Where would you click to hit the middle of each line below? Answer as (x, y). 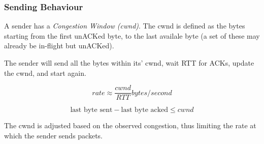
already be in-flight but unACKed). (59, 46)
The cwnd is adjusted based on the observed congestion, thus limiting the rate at (130, 125)
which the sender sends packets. (53, 135)
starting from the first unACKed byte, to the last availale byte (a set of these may (132, 35)
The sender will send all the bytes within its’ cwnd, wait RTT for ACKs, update (129, 63)
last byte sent (91, 110)
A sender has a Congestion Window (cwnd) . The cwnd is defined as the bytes (125, 26)
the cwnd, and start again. (45, 73)
